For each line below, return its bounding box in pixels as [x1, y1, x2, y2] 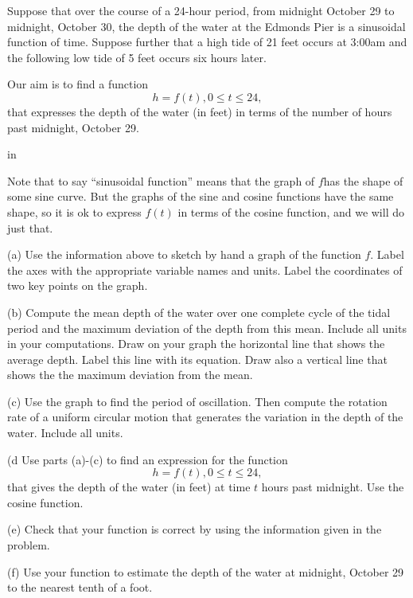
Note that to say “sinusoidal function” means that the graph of [7, 172, 315, 189]
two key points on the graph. [7, 277, 148, 294]
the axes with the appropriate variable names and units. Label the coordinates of [7, 261, 403, 278]
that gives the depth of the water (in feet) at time [7, 479, 251, 495]
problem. [7, 537, 50, 553]
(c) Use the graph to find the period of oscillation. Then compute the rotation [7, 393, 388, 409]
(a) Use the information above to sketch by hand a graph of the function [7, 246, 361, 263]
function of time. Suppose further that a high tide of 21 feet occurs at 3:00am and [7, 33, 407, 50]
